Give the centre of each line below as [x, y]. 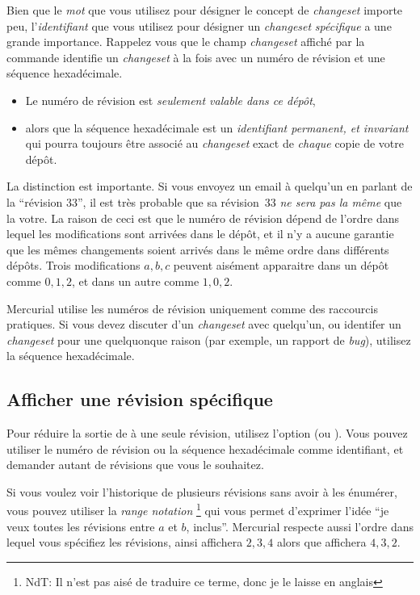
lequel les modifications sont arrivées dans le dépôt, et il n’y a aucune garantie [200, 234]
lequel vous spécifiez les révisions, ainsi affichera [125, 542]
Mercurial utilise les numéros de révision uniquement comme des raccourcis [192, 308]
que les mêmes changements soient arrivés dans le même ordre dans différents [198, 249]
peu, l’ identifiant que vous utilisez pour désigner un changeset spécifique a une [199, 25]
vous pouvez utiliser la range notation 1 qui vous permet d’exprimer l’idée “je [198, 509]
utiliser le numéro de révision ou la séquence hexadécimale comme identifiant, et [205, 448]
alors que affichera [321, 542]
